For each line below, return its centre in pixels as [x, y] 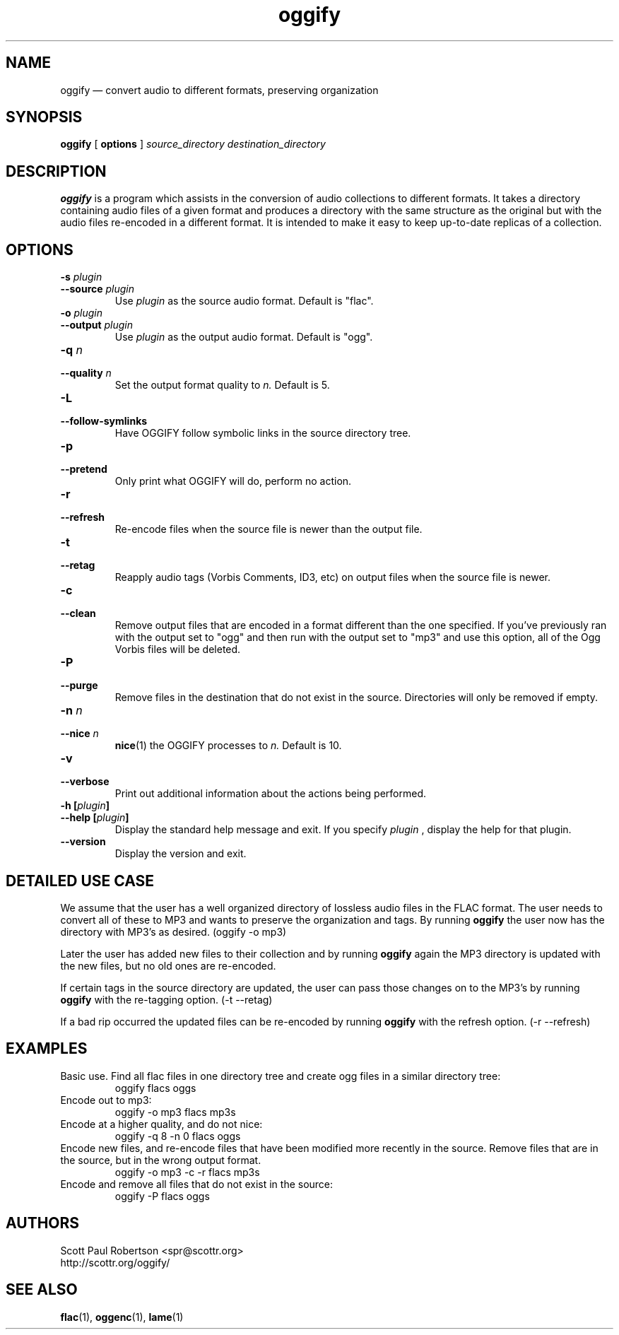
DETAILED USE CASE [80, 881]
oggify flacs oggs [155, 1088]
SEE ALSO [42, 1290]
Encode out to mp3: [106, 1100]
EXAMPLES [47, 1049]
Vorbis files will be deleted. [178, 649]
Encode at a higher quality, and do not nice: [161, 1124]
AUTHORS [43, 1223]
